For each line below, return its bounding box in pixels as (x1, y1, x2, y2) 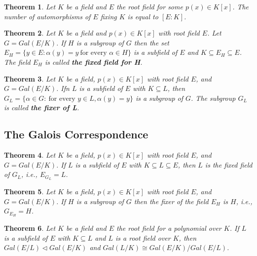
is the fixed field (205, 159, 253, 170)
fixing (100, 11, 117, 21)
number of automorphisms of (4, 11, 91, 21)
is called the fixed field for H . (44, 56, 143, 67)
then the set (134, 37, 169, 47)
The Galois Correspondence (4, 127, 148, 142)
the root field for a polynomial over (116, 223, 221, 233)
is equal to (127, 11, 158, 21)
